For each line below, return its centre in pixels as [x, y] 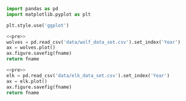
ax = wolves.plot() [31, 48]
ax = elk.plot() [27, 81]
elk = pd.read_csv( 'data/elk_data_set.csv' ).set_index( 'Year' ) [88, 75]
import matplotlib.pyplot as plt [49, 14]
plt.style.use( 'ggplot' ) [38, 25]
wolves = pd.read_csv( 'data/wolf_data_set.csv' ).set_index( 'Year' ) [94, 42]
